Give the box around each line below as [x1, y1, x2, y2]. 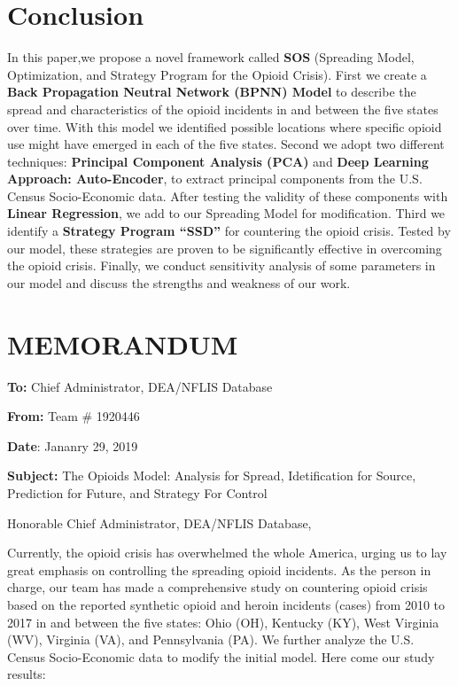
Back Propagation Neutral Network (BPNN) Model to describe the [7, 82, 416, 101]
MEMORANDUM [7, 325, 238, 362]
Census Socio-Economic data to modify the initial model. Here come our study [7, 647, 435, 666]
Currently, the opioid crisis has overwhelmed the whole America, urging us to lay [7, 543, 447, 562]
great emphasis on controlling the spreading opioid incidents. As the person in [7, 560, 431, 579]
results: [7, 665, 46, 683]
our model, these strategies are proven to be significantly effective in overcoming [7, 238, 442, 257]
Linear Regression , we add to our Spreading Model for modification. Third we [7, 204, 446, 222]
